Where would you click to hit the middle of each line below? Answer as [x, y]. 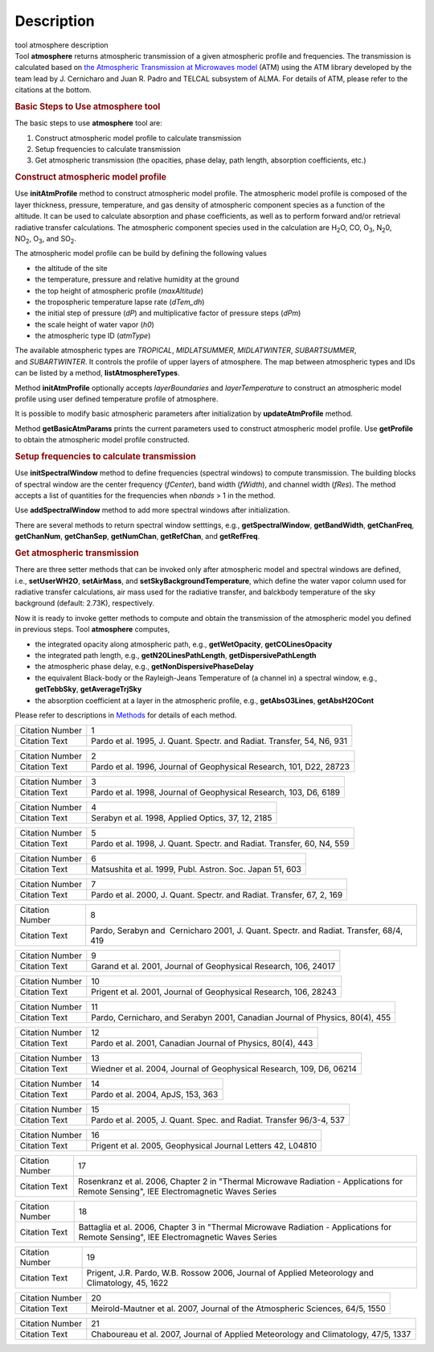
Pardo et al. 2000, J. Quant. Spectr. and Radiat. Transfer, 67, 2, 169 [217, 895]
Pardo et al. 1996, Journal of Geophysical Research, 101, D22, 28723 [220, 766]
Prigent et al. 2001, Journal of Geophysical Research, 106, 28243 [214, 992]
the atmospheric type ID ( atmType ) [93, 336]
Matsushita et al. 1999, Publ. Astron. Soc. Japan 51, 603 [196, 869]
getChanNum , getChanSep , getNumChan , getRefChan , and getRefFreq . [137, 536]
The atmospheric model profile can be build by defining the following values [141, 253]
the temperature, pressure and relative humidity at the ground [137, 279]
